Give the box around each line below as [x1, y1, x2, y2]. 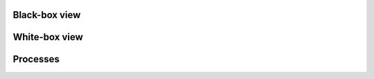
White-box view [12, 31, 83, 43]
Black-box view [12, 9, 81, 21]
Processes [12, 53, 60, 65]
